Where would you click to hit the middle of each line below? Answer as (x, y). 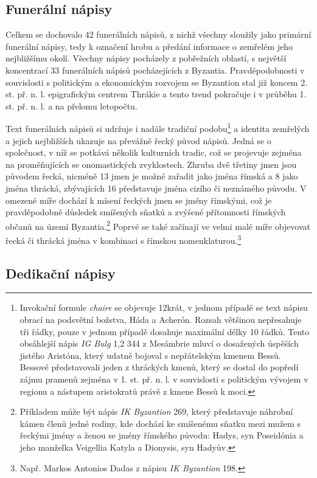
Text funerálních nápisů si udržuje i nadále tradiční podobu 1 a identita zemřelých (158, 128)
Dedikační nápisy (61, 273)
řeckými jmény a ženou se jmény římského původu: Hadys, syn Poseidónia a (162, 435)
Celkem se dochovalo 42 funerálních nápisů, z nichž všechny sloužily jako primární (158, 34)
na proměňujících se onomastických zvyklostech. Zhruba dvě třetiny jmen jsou (151, 164)
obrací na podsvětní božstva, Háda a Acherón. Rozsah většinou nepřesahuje (161, 320)
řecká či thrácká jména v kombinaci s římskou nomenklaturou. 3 (124, 239)
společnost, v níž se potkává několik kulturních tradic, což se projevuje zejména (154, 152)
